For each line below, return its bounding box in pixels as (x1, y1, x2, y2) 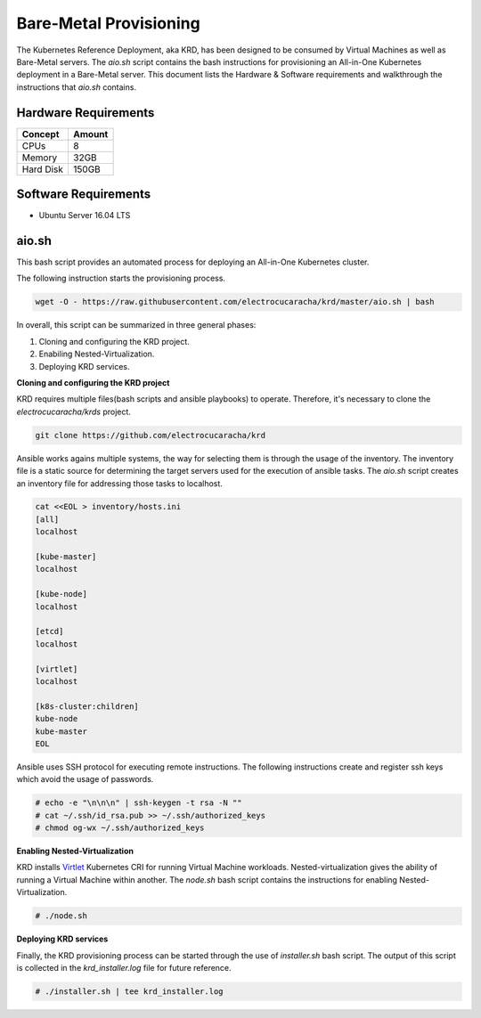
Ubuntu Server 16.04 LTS (38, 210, 131, 221)
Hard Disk (21, 163, 64, 175)
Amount (72, 127, 109, 140)
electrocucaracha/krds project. (16, 406, 131, 417)
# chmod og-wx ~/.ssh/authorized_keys (35, 823, 205, 833)
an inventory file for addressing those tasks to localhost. (16, 477, 223, 489)
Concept (21, 127, 60, 140)
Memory (21, 151, 58, 164)
